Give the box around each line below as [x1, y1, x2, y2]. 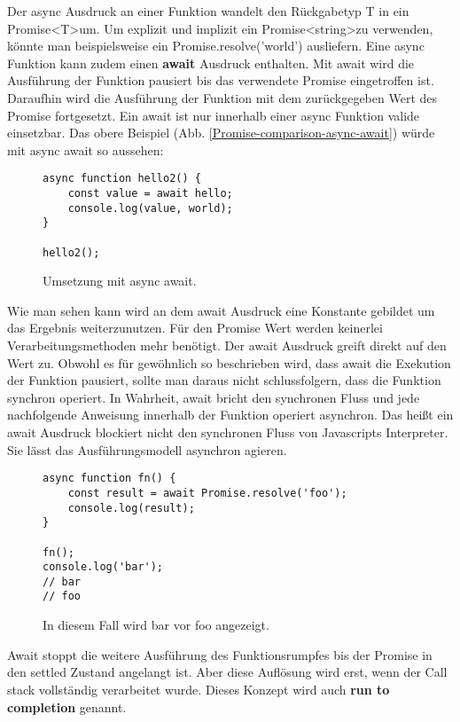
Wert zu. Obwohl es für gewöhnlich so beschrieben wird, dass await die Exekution [7, 353, 451, 372]
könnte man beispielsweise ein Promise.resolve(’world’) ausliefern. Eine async [7, 36, 425, 55]
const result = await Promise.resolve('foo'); [67, 486, 347, 499]
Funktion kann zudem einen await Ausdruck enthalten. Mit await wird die [7, 53, 415, 72]
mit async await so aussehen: [7, 140, 164, 159]
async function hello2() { [43, 172, 201, 185]
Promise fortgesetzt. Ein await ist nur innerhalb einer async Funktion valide [7, 106, 420, 124]
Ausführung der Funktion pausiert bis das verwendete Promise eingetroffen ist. [7, 71, 434, 90]
